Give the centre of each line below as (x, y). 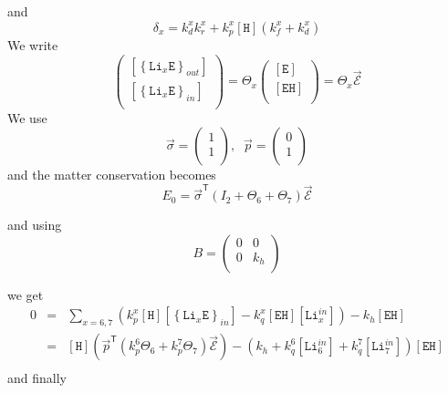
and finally (37, 378)
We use (27, 117)
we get (26, 294)
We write (33, 45)
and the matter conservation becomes (112, 175)
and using (35, 225)
